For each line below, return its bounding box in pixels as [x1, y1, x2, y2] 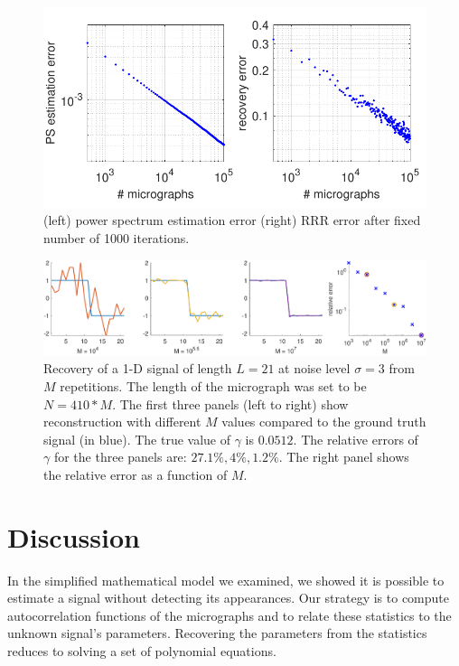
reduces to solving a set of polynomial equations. [7, 642, 276, 661]
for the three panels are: [53, 447, 187, 466]
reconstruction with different [43, 412, 201, 431]
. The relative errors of [293, 429, 418, 448]
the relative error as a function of [43, 464, 228, 483]
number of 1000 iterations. [43, 229, 190, 248]
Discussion [7, 518, 140, 555]
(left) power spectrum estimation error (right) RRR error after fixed [43, 211, 421, 230]
